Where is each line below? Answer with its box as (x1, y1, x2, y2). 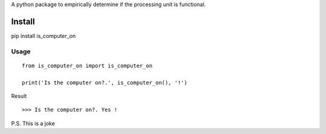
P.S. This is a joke (11, 120, 56, 127)
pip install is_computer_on (11, 32, 76, 39)
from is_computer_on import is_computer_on (22, 62, 153, 69)
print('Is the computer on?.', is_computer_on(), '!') (22, 79, 188, 86)
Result (11, 93, 27, 100)
